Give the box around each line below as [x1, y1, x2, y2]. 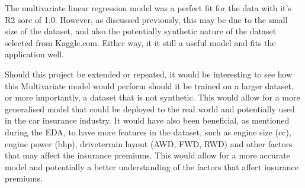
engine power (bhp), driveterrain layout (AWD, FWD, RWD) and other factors [5, 137, 293, 150]
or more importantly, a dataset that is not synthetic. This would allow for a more [5, 91, 300, 103]
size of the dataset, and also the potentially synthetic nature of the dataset [5, 25, 277, 37]
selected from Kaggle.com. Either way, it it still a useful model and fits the [5, 36, 276, 48]
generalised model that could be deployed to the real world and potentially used [5, 102, 295, 115]
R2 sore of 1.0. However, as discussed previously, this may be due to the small [5, 13, 288, 25]
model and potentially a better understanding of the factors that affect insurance [5, 160, 298, 173]
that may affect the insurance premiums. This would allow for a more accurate [5, 149, 290, 161]
